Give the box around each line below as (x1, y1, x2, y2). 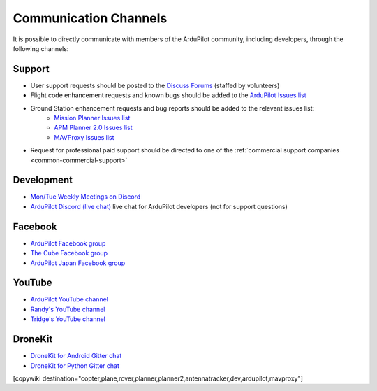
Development (13, 174, 73, 186)
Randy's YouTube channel (30, 305, 105, 313)
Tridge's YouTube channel (30, 315, 106, 323)
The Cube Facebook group (30, 249, 108, 257)
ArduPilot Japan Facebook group (30, 259, 126, 267)
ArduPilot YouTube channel (30, 295, 108, 304)
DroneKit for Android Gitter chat (30, 352, 122, 360)
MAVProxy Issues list (54, 133, 114, 141)
